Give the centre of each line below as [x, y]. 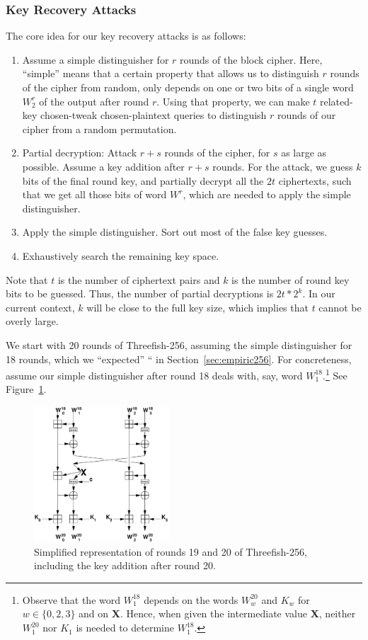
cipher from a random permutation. [99, 128]
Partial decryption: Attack [80, 153]
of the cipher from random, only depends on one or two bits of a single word [188, 87]
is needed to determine [125, 628]
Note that [27, 279]
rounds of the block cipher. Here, [251, 59]
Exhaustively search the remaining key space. [121, 255]
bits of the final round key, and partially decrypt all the [143, 180]
